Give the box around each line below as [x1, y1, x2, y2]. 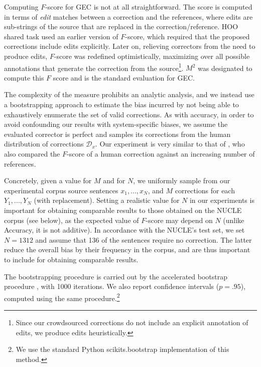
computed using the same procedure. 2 [4, 291, 120, 303]
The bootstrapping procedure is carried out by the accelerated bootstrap [4, 271, 228, 281]
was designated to [197, 62, 252, 73]
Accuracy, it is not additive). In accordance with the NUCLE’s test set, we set [4, 225, 245, 235]
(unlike [223, 214, 244, 225]
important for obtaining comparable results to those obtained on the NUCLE [4, 204, 242, 215]
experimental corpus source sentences [4, 185, 118, 195]
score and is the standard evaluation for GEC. [53, 72, 195, 83]
